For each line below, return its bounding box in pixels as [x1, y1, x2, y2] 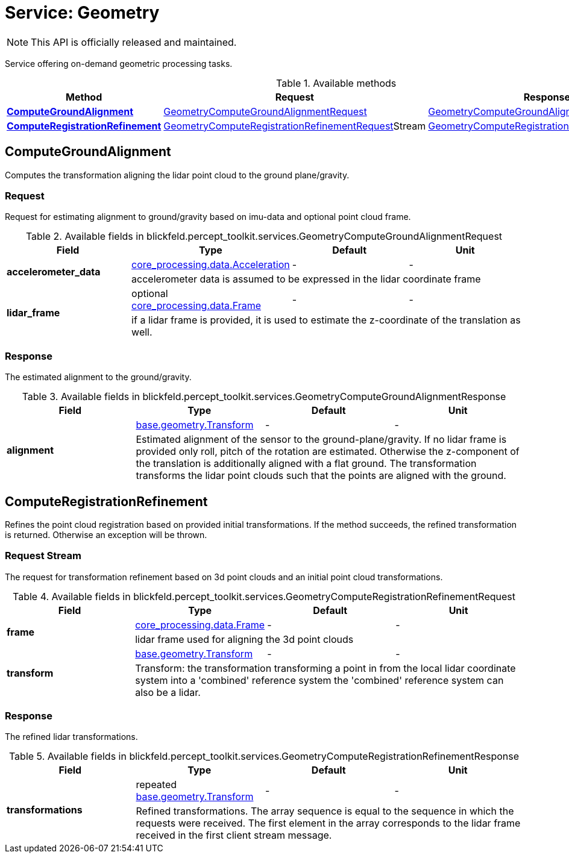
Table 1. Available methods [276, 77, 397, 89]
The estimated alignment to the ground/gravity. [5, 372, 192, 383]
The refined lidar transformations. [5, 731, 138, 742]
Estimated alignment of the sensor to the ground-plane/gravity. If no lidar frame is [136, 433, 507, 446]
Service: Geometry [5, 2, 160, 23]
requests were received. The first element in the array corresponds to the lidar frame [136, 817, 521, 830]
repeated [136, 778, 177, 791]
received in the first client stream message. [136, 829, 332, 842]
